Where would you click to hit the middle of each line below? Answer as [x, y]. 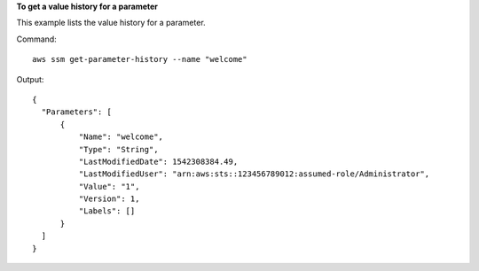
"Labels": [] [107, 211]
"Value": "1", [109, 186]
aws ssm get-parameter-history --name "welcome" [140, 59]
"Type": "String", [118, 149]
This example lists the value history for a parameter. [111, 23]
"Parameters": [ [77, 112]
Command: [36, 39]
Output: [30, 79]
